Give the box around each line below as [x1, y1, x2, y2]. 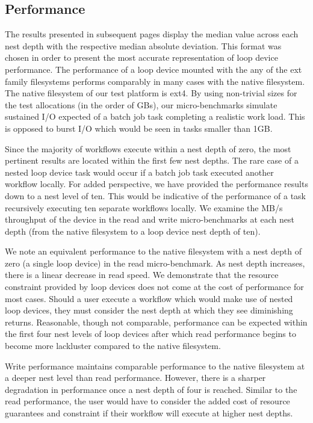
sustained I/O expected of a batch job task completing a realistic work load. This [5, 110, 305, 123]
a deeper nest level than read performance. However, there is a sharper [5, 371, 266, 384]
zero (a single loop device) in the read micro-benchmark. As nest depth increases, [5, 256, 305, 269]
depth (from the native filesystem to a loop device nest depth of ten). [5, 224, 261, 237]
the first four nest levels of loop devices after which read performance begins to [5, 327, 296, 340]
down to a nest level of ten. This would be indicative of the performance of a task [5, 189, 306, 202]
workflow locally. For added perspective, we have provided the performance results [5, 178, 308, 190]
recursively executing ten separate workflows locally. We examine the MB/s [5, 201, 283, 214]
